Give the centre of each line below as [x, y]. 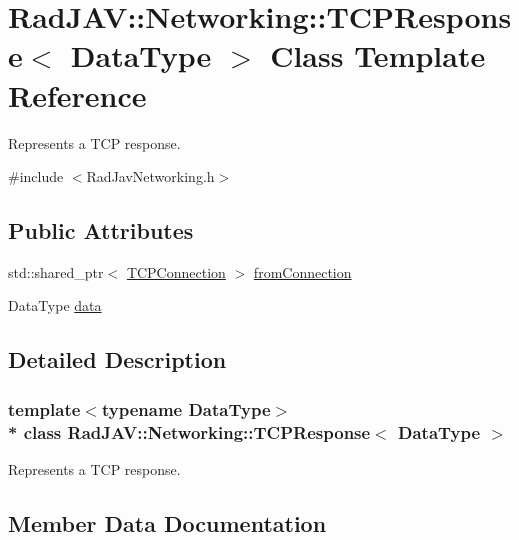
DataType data [55, 305]
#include [36, 176]
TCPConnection [176, 271]
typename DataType [186, 408]
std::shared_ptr [56, 271]
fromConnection [302, 271]
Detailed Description [117, 359]
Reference [77, 94]
